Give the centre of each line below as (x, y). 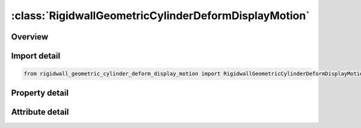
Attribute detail (40, 112)
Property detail (40, 93)
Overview (30, 37)
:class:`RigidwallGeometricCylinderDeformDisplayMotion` (160, 16)
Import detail (35, 56)
